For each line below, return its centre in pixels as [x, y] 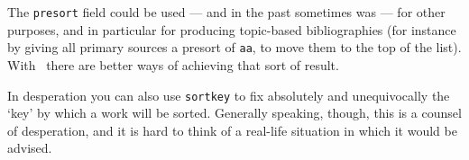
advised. [30, 148]
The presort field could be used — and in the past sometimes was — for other [226, 12]
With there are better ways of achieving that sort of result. [173, 64]
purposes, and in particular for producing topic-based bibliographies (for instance [232, 29]
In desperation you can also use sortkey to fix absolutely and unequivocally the [229, 95]
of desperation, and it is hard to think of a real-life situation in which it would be [232, 130]
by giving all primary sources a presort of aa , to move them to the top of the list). [234, 47]
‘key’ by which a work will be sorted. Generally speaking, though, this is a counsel [234, 113]
